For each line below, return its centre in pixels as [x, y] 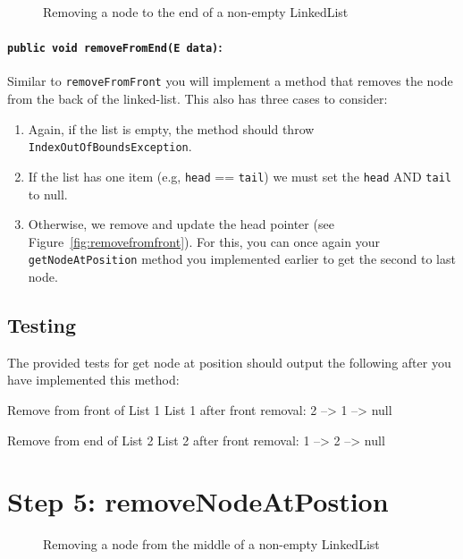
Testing [42, 325]
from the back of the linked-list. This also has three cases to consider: [198, 99]
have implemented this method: [93, 380]
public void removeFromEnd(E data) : [115, 47]
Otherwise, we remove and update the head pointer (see [181, 224]
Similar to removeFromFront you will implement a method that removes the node [230, 81]
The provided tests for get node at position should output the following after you [229, 362]
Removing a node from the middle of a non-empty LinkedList [211, 544]
